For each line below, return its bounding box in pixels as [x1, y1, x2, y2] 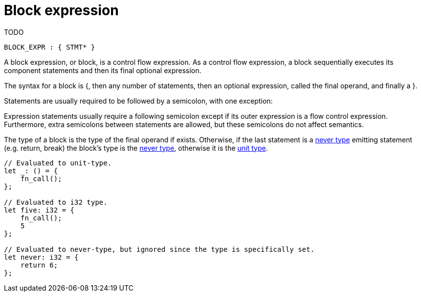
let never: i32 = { [4, 253, 79, 261]
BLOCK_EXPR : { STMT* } [4, 43, 95, 51]
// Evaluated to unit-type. [4, 159, 112, 167]
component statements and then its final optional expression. [4, 66, 201, 75]
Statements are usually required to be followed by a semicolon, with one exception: [4, 96, 273, 105]
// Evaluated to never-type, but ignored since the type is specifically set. [4, 245, 315, 253]
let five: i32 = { [4, 206, 75, 214]
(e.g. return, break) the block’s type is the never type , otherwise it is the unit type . [4, 143, 268, 152]
